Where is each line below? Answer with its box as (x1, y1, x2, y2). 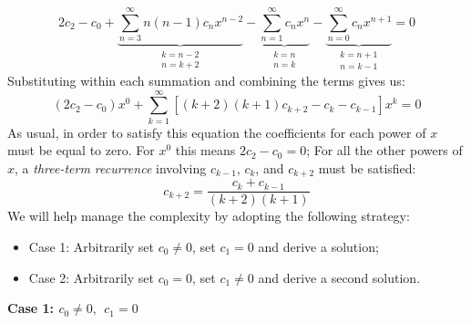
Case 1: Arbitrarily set (28, 237, 154, 256)
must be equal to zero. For (7, 141, 155, 160)
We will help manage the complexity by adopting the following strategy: (7, 206, 410, 225)
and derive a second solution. (258, 267, 421, 287)
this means (175, 141, 236, 160)
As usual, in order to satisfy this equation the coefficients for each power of (7, 122, 426, 141)
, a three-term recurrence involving (15, 158, 207, 177)
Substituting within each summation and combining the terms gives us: (7, 71, 405, 89)
